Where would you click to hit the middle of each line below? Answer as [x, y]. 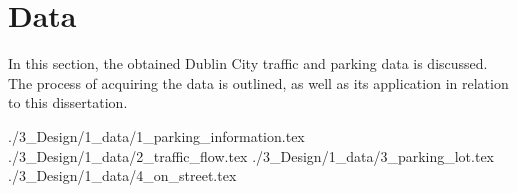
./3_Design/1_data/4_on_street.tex [122, 175]
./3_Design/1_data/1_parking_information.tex [156, 135]
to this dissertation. [68, 102]
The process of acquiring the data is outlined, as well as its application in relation [258, 82]
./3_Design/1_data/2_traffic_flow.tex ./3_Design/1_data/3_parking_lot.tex [251, 155]
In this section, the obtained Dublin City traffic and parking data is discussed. [248, 63]
